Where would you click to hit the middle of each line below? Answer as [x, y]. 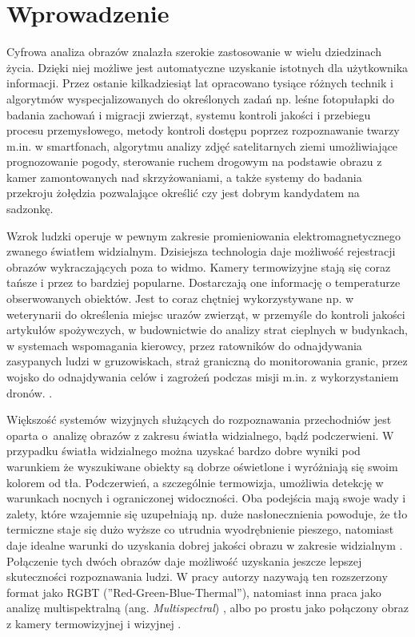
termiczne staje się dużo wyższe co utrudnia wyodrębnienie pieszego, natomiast [200, 529]
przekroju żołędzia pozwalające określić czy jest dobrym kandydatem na [183, 193]
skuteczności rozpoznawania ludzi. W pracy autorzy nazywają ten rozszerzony [197, 577]
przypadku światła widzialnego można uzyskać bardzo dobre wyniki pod [184, 451]
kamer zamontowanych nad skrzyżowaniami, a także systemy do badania [184, 177]
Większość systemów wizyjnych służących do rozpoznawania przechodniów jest [199, 419]
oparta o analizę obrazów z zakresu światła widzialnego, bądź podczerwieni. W [200, 435]
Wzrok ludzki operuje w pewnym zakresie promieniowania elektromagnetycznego [204, 235]
